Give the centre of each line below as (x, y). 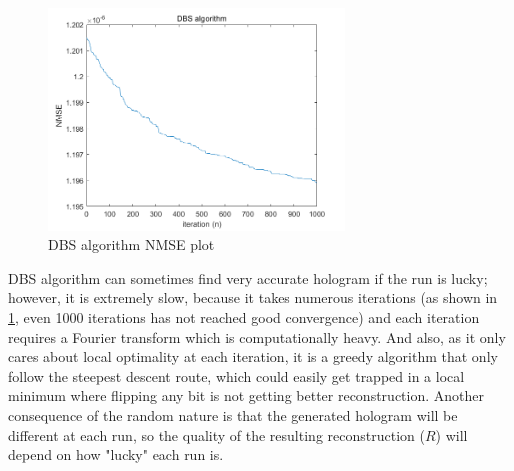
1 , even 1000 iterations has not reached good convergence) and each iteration (244, 316)
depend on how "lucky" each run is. (116, 454)
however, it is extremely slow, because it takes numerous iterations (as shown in (253, 297)
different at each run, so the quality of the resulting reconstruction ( (216, 434)
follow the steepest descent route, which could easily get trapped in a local (236, 375)
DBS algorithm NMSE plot (131, 244)
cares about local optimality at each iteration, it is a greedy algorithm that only (253, 356)
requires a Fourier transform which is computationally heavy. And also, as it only (257, 336)
